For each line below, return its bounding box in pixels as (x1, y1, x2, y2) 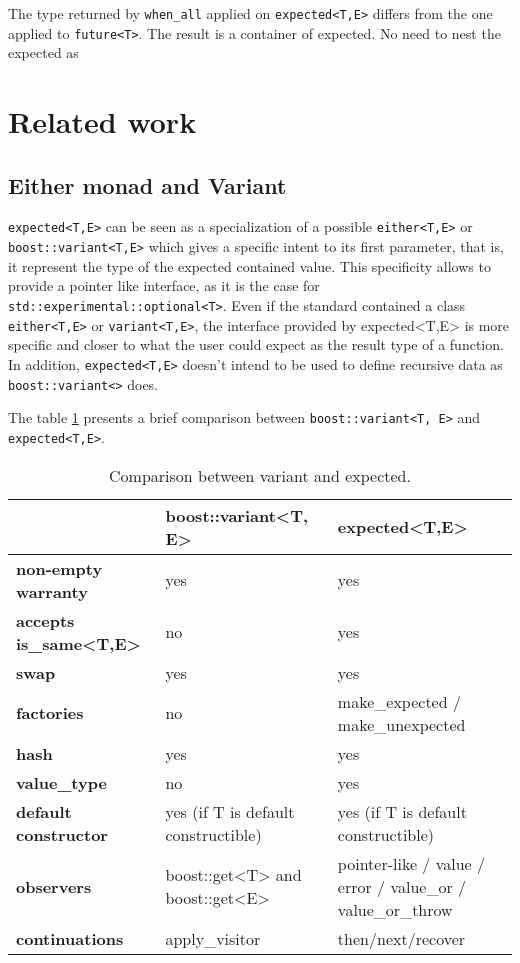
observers (16, 874, 92, 898)
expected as (8, 42, 79, 63)
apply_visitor (165, 926, 261, 950)
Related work (8, 101, 197, 142)
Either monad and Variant (8, 169, 287, 200)
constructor (16, 822, 108, 846)
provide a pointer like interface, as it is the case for (8, 275, 320, 296)
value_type (16, 770, 107, 794)
